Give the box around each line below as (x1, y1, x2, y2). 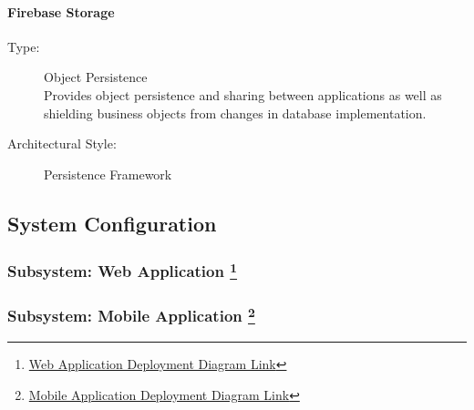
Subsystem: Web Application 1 (7, 258, 238, 282)
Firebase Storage (7, 2, 115, 21)
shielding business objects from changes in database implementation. (44, 103, 427, 122)
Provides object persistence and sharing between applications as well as (44, 85, 442, 104)
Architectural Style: (7, 134, 117, 153)
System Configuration (7, 209, 217, 237)
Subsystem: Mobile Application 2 (7, 302, 255, 327)
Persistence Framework (44, 164, 172, 183)
